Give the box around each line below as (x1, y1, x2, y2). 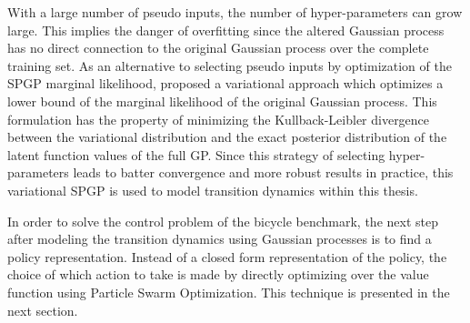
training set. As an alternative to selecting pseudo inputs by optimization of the (7, 56, 452, 75)
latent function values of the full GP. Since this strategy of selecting (7, 145, 385, 164)
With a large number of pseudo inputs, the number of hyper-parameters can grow (7, 3, 463, 21)
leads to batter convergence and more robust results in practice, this (73, 163, 454, 182)
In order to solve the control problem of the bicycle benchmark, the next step (7, 211, 438, 230)
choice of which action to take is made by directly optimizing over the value (7, 265, 429, 284)
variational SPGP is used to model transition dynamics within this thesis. (7, 180, 418, 199)
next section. (7, 300, 78, 319)
